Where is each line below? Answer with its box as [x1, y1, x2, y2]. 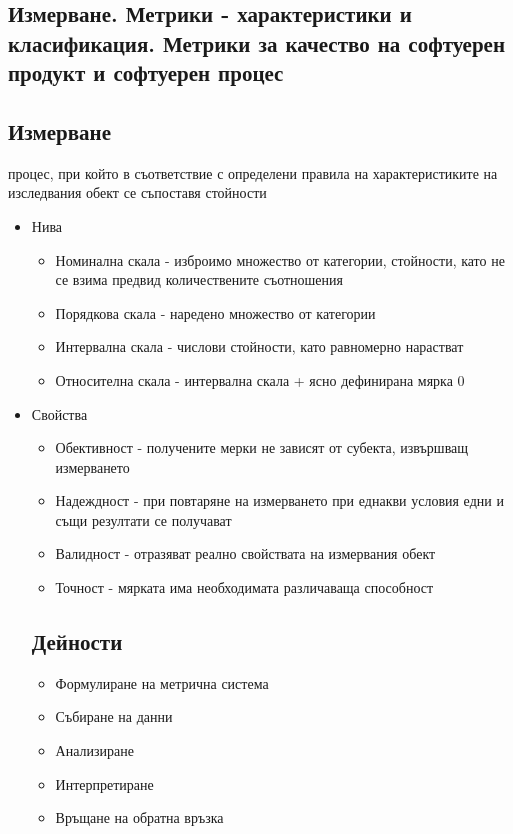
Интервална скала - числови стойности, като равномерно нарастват [55, 336, 464, 357]
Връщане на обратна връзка [55, 807, 224, 828]
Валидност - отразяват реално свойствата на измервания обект [55, 543, 436, 564]
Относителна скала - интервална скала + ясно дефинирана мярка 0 [55, 369, 465, 390]
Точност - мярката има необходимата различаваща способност [55, 577, 434, 598]
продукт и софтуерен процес [8, 57, 284, 88]
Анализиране [55, 740, 134, 761]
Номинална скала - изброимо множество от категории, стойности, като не [55, 249, 505, 270]
